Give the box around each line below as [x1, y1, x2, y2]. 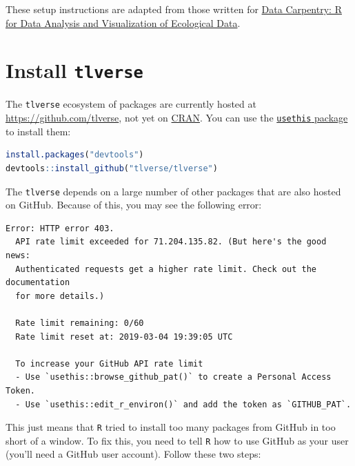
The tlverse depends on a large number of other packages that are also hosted [6, 184, 341, 198]
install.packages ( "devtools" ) [6, 150, 144, 160]
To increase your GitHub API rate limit [15, 358, 203, 369]
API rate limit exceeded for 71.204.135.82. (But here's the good [15, 237, 327, 247]
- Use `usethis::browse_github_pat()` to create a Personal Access [15, 372, 332, 382]
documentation [6, 278, 70, 288]
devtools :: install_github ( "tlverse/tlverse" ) [6, 163, 218, 173]
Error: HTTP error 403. [6, 223, 114, 233]
